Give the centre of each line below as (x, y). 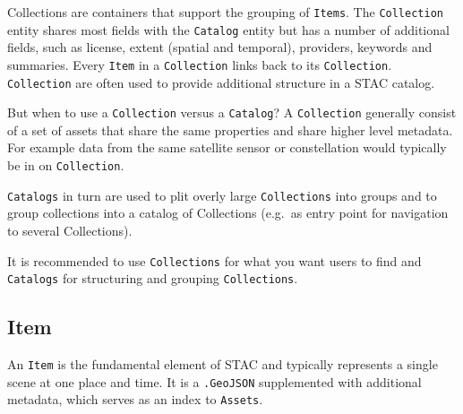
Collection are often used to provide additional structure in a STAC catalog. (221, 82)
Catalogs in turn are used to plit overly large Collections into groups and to (222, 195)
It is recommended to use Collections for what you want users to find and (214, 260)
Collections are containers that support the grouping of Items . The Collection (225, 12)
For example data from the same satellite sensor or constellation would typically (227, 147)
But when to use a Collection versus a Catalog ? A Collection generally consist (232, 112)
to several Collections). (70, 230)
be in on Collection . (66, 165)
